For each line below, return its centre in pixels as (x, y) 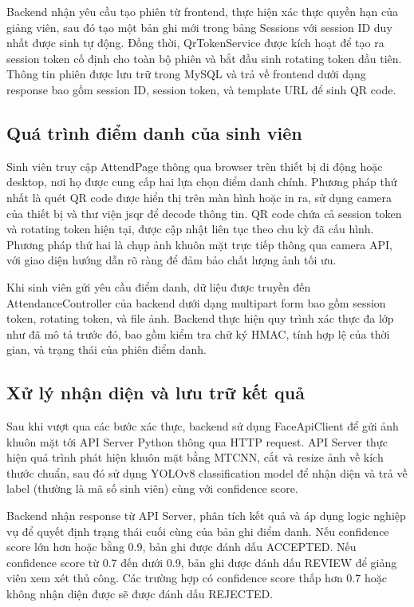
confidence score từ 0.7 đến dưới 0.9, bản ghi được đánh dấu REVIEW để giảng (202, 562)
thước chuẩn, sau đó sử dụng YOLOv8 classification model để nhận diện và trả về (207, 472)
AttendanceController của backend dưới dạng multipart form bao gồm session (196, 302)
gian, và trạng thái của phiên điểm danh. (106, 349)
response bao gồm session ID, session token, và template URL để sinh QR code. (201, 89)
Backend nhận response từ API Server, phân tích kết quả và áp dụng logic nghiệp (206, 516)
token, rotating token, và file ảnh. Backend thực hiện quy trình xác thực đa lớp (200, 318)
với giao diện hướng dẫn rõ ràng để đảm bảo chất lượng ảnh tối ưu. (172, 260)
